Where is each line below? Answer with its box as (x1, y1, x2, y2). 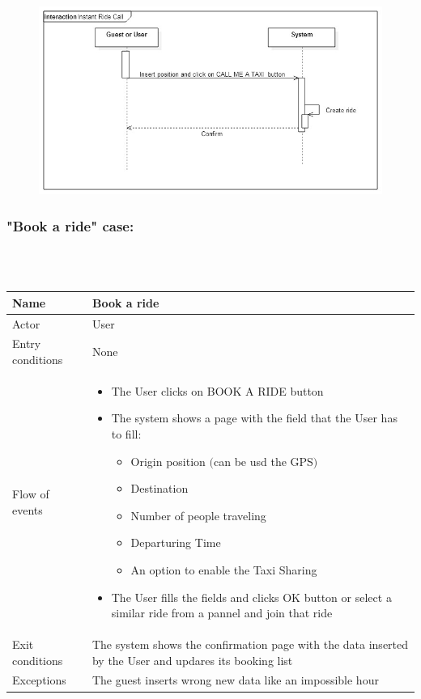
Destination (130, 480, 189, 497)
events (12, 501, 43, 518)
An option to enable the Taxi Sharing (130, 561, 317, 578)
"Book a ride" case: (6, 215, 134, 235)
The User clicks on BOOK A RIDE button (111, 382, 324, 399)
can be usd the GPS (213, 452, 313, 469)
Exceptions (12, 671, 66, 688)
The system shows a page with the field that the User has (111, 409, 398, 426)
